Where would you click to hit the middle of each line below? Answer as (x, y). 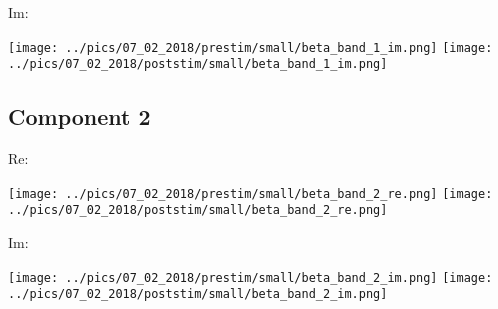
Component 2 (79, 116)
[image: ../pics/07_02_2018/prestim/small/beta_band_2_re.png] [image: (250, 193)
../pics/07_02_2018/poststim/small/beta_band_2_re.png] (198, 210)
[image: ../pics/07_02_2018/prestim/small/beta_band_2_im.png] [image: (250, 277)
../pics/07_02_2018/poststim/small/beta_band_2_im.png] (198, 294)
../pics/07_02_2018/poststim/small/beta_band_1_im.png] (198, 64)
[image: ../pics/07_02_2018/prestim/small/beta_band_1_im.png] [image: (250, 47)
